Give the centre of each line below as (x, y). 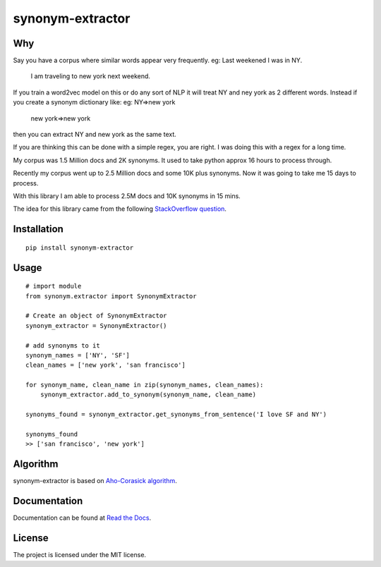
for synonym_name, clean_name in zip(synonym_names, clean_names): (145, 385)
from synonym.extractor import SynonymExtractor (111, 296)
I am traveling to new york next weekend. (91, 76)
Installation (38, 229)
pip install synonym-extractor (80, 248)
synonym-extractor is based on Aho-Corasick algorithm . (95, 481)
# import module (54, 286)
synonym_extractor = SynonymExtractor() (96, 325)
